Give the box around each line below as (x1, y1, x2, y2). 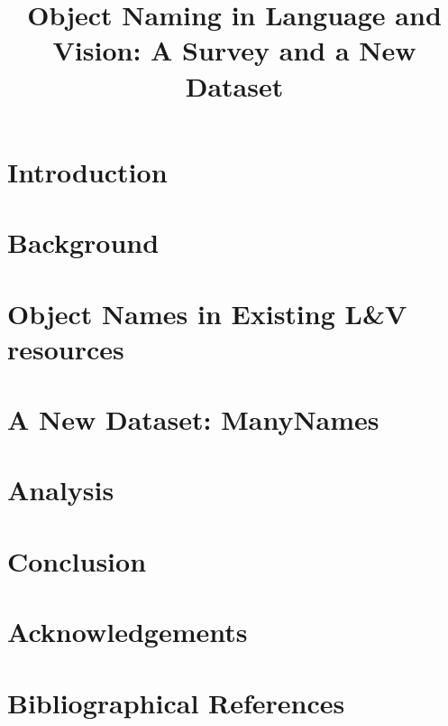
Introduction (7, 153, 168, 190)
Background (7, 224, 160, 261)
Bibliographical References (7, 684, 345, 721)
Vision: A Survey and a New (52, 32, 416, 69)
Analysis (7, 471, 114, 508)
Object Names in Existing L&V (7, 294, 407, 331)
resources (7, 330, 124, 367)
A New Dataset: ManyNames (7, 401, 379, 438)
